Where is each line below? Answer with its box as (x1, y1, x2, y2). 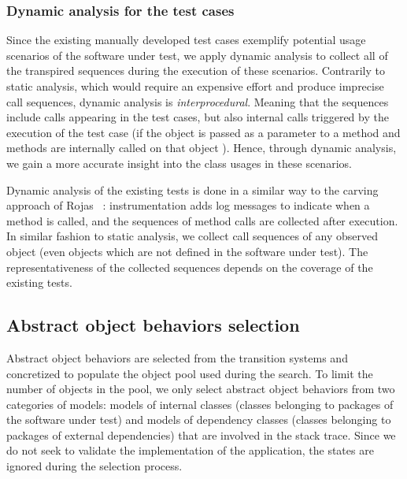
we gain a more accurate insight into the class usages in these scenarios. (6, 154, 352, 171)
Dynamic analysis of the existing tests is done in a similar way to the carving (6, 181, 379, 198)
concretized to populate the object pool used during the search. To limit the (6, 365, 373, 381)
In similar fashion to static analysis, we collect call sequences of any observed (6, 228, 378, 244)
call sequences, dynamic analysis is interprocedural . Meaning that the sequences (6, 93, 389, 110)
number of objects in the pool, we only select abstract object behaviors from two (6, 381, 395, 397)
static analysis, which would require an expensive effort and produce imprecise (6, 78, 384, 94)
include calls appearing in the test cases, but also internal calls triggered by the (6, 109, 389, 125)
